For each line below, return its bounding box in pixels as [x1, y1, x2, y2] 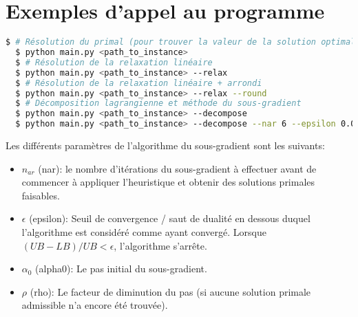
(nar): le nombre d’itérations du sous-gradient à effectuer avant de [38, 161, 317, 175]
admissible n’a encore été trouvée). [21, 298, 168, 312]
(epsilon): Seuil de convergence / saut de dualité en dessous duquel [29, 211, 310, 226]
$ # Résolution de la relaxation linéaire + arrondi [15, 78, 262, 88]
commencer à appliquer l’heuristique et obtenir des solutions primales [21, 175, 315, 189]
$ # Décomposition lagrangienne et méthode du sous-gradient [15, 98, 302, 109]
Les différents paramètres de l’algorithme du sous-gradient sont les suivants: [6, 138, 325, 152]
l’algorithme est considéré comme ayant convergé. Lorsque [21, 224, 266, 239]
